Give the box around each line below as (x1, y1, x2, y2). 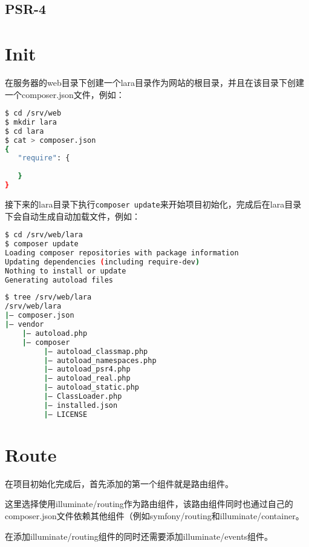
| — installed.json (44, 401, 118, 410)
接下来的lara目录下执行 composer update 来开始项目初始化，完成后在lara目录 (5, 197, 302, 210)
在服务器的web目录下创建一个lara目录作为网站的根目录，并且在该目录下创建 (5, 76, 305, 88)
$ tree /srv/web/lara (5, 293, 92, 302)
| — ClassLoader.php (44, 392, 122, 401)
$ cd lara (5, 126, 44, 136)
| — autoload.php (22, 329, 88, 338)
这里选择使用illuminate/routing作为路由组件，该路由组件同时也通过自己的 (5, 497, 293, 510)
